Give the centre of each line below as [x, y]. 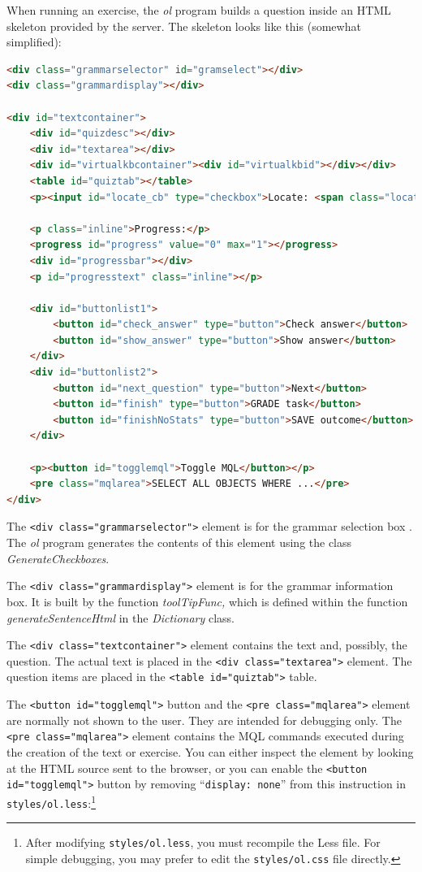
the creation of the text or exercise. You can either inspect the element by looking [210, 751]
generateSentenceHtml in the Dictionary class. [121, 617]
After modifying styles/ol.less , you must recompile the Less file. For [203, 842]
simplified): [34, 42]
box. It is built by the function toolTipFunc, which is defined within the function [207, 601]
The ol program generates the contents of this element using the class [179, 542]
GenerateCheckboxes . [58, 558]
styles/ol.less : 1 [51, 801]
